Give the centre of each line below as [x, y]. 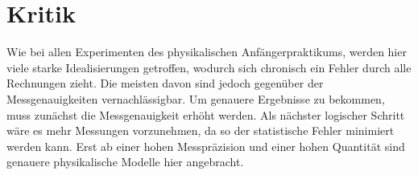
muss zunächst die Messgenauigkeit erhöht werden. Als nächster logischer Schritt [206, 114]
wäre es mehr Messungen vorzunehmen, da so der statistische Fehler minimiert [201, 130]
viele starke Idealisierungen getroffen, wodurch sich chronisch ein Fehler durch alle [209, 67]
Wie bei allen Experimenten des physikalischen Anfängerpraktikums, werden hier [207, 52]
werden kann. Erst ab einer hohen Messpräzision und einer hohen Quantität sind [206, 146]
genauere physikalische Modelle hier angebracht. [125, 162]
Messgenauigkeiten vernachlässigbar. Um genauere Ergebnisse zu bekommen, [196, 98]
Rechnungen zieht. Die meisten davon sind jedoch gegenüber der [165, 83]
